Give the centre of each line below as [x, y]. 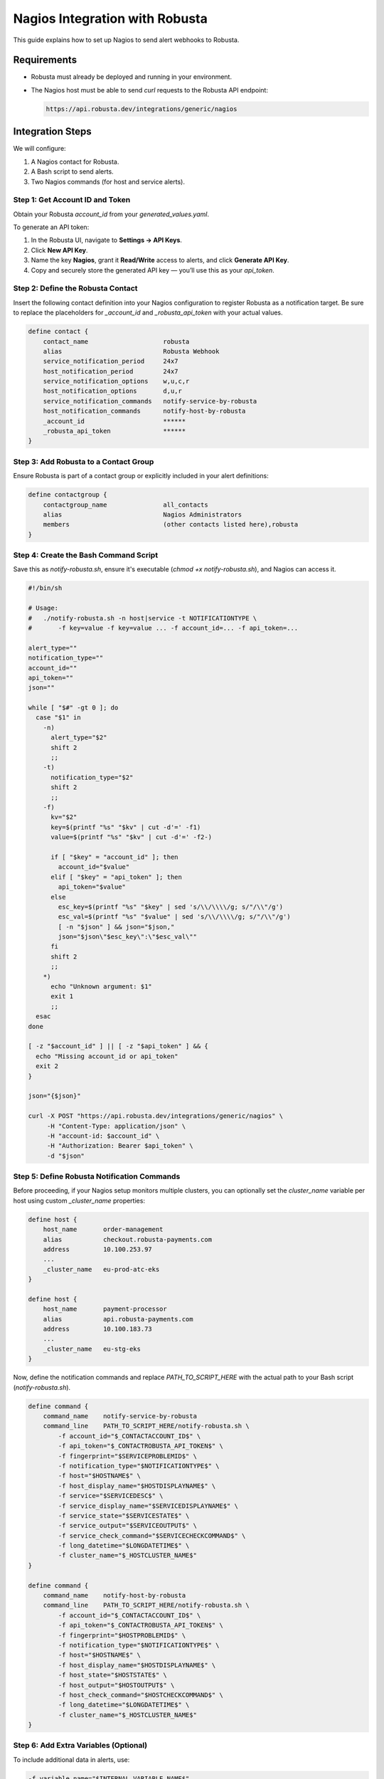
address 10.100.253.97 [97, 1249]
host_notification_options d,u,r [113, 391]
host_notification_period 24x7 [111, 371]
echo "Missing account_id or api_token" [107, 1056]
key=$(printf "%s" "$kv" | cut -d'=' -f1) [126, 827]
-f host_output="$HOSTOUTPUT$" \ [116, 1685]
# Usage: [43, 608]
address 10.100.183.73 [97, 1329]
